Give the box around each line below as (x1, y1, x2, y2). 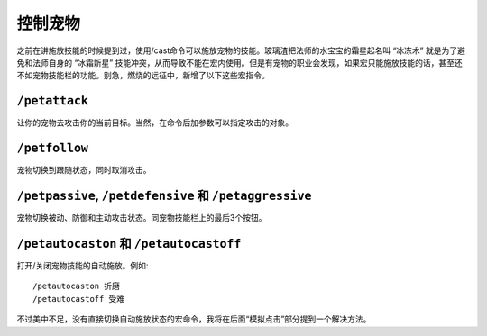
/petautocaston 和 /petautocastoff (16, 235, 242, 251)
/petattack (16, 94, 89, 108)
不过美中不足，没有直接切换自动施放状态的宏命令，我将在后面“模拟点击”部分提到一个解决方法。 (16, 313, 372, 324)
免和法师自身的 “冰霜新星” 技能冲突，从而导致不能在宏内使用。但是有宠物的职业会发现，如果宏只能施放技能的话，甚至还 (16, 57, 464, 68)
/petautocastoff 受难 (32, 294, 125, 304)
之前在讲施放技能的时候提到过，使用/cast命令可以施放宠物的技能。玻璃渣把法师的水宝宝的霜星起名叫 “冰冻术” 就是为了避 (16, 45, 466, 56)
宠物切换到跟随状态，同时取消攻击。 (16, 165, 152, 176)
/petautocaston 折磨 (32, 281, 121, 292)
